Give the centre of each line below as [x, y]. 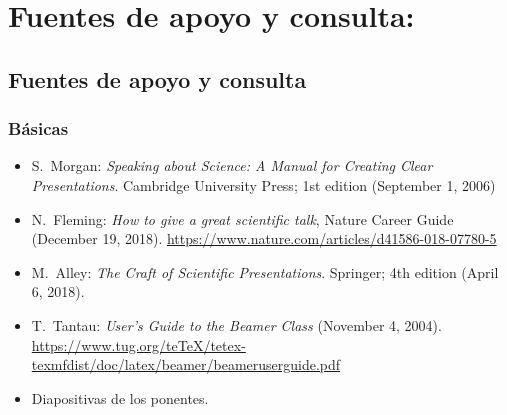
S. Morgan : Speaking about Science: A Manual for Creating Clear [232, 165]
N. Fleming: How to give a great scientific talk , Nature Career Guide [242, 218]
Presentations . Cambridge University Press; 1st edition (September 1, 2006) [263, 184]
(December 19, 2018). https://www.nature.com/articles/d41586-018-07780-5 [264, 238]
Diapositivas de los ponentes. [120, 397]
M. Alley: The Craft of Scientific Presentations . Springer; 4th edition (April [265, 271]
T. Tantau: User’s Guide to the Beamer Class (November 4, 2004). [236, 324]
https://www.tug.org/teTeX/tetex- [138, 344]
